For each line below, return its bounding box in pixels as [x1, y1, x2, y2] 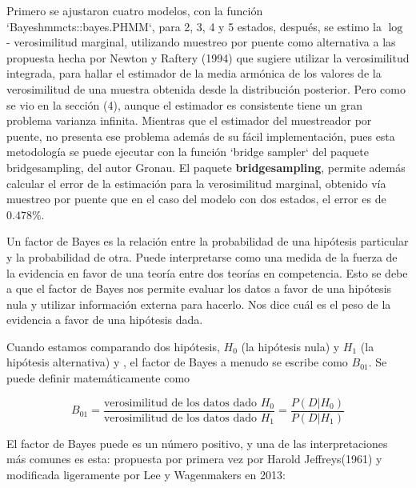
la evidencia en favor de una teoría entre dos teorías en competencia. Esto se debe [6, 264, 408, 281]
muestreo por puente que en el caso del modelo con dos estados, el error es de [6, 190, 386, 207]
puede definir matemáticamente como [6, 370, 190, 386]
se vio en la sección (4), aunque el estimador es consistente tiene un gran [6, 96, 362, 113]
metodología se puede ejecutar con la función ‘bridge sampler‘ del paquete [6, 143, 369, 160]
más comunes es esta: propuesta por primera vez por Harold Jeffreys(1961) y [6, 450, 382, 467]
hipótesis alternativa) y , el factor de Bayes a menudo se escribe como [6, 354, 348, 370]
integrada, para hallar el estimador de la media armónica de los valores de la [6, 65, 382, 82]
